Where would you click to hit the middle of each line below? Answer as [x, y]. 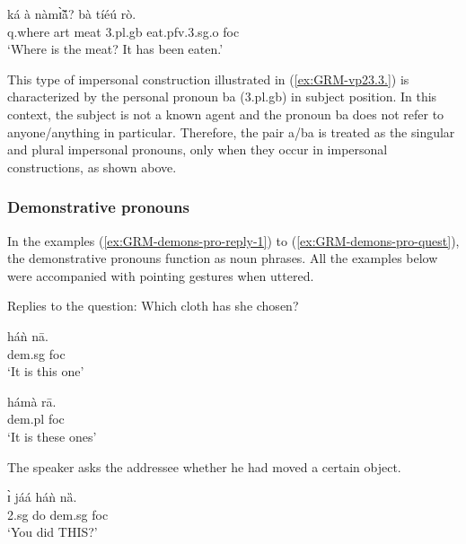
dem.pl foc [36, 419]
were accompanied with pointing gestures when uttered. [161, 275]
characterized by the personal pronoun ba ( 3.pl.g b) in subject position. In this [222, 97]
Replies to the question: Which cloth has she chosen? [153, 306]
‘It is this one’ [46, 371]
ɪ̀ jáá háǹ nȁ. [42, 497]
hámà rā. [32, 401]
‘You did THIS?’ [53, 532]
